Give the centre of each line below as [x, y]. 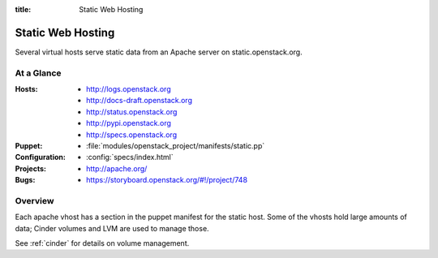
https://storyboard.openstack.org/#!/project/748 [167, 180]
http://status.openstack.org [132, 112]
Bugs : [25, 180]
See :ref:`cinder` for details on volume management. [102, 243]
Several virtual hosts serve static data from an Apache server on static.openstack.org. [159, 52]
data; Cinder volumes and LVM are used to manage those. [112, 228]
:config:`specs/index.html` [130, 157]
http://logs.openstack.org [129, 89]
